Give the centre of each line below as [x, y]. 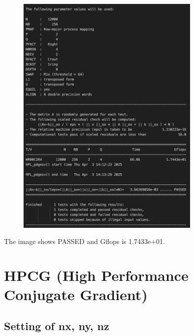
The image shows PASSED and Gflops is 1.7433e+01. [84, 241]
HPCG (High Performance [96, 275]
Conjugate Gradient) [76, 294]
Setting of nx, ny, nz [57, 325]
